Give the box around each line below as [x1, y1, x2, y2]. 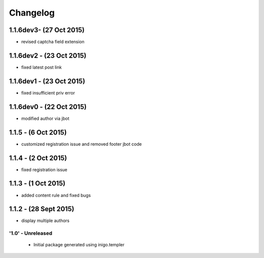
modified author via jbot [21, 115, 69, 121]
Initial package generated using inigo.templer [33, 242, 125, 248]
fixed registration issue [21, 166, 68, 173]
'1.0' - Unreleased [9, 230, 52, 237]
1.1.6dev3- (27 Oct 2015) [9, 26, 85, 34]
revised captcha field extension [21, 39, 85, 45]
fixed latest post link [21, 64, 62, 70]
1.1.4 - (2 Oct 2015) [9, 154, 67, 162]
